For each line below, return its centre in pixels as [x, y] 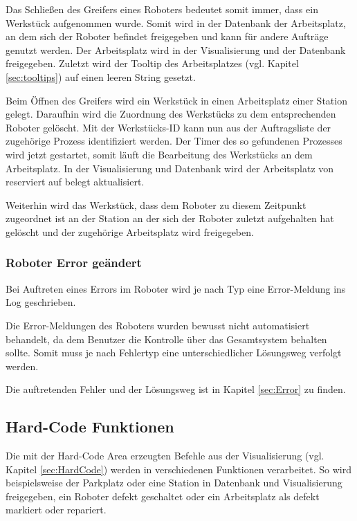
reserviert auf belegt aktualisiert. [75, 182]
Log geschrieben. [41, 302]
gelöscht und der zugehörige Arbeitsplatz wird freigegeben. [130, 231]
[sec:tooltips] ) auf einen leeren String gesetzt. [101, 76]
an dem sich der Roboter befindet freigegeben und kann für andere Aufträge [167, 36]
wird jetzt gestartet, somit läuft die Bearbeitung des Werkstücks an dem [159, 154]
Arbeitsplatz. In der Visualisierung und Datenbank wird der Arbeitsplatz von [170, 168]
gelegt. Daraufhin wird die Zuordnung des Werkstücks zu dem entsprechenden [171, 114]
